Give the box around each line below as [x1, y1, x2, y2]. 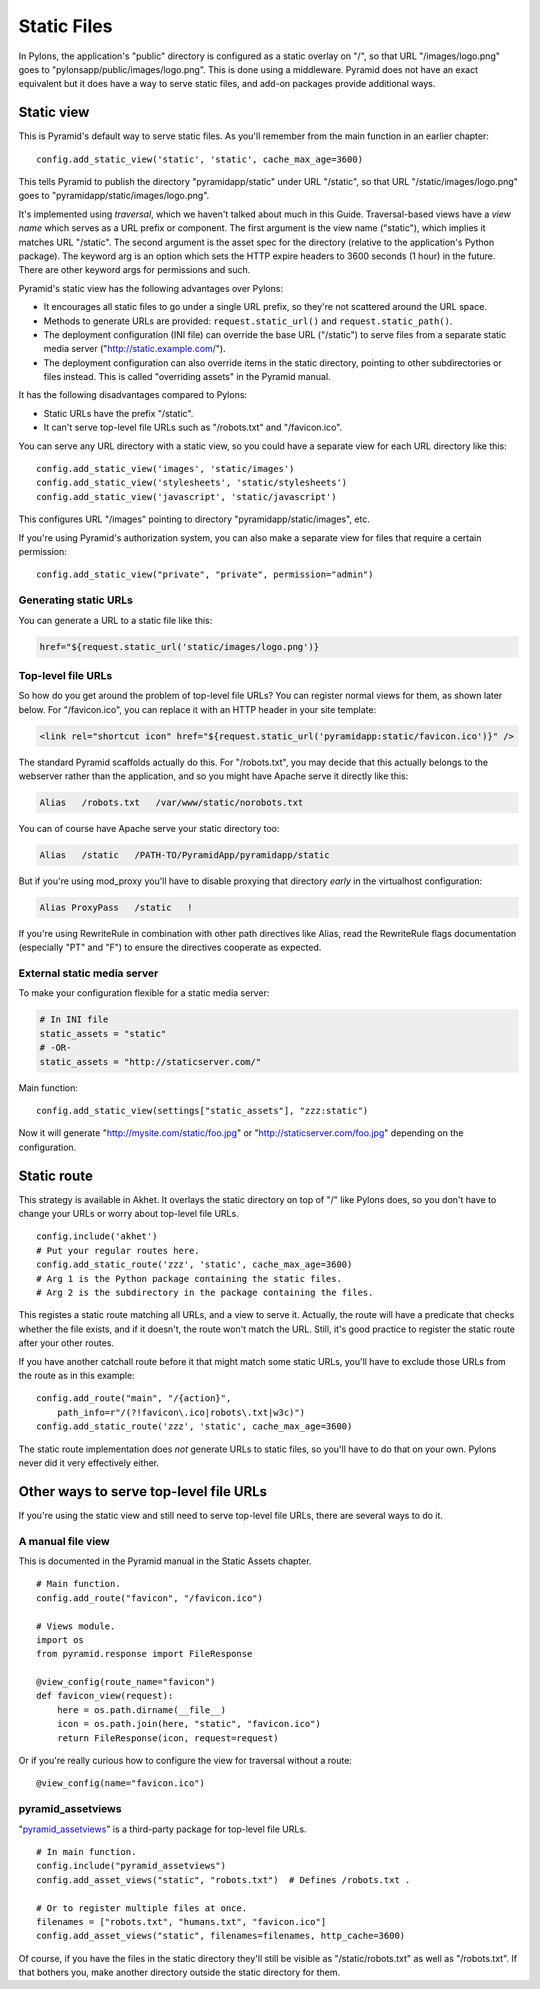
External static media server [18, 966, 159, 980]
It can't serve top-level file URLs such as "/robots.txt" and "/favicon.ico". [43, 421, 343, 434]
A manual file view [18, 1534, 110, 1548]
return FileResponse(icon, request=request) [56, 1732, 279, 1744]
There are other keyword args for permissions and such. [18, 264, 251, 276]
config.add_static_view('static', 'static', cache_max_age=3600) [36, 153, 364, 165]
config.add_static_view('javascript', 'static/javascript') [36, 491, 337, 502]
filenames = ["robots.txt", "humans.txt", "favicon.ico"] [36, 1916, 327, 1927]
